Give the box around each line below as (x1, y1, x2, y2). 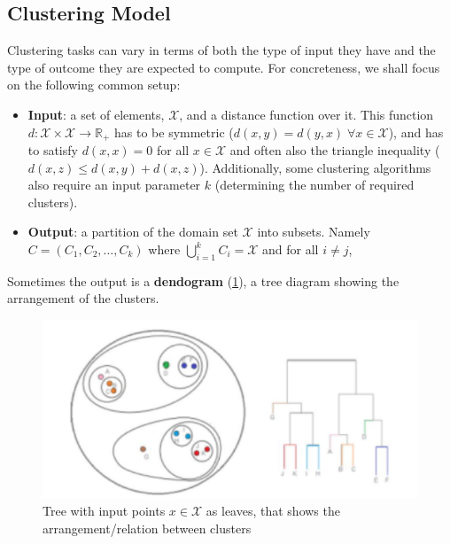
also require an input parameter (27, 175, 201, 194)
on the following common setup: (7, 75, 181, 94)
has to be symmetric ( (114, 122, 234, 141)
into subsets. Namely (257, 222, 370, 241)
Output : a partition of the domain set (27, 222, 238, 241)
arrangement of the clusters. (7, 289, 159, 307)
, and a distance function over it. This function (179, 105, 434, 123)
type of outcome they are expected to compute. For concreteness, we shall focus (7, 58, 440, 76)
